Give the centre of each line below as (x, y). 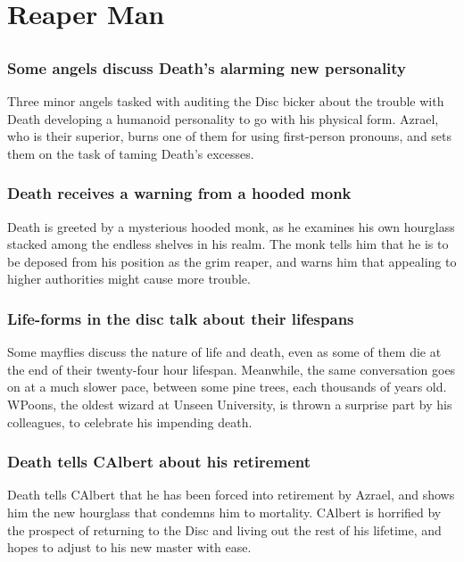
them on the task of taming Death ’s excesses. (131, 153)
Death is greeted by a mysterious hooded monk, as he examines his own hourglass (231, 226)
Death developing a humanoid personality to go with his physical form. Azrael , (223, 118)
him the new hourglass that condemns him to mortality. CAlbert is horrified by (224, 512)
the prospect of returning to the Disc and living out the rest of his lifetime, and (224, 529)
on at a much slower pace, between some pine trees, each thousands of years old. (227, 387)
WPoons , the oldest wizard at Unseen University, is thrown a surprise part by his (230, 405)
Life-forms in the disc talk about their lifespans (181, 318)
